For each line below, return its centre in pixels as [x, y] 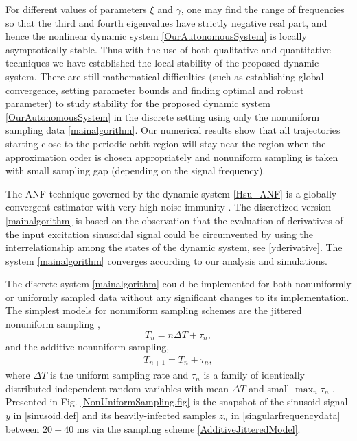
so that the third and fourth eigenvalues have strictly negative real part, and [166, 22]
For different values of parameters [76, 9]
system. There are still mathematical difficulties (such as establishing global [165, 76]
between [23, 428]
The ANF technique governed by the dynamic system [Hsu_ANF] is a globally [171, 193]
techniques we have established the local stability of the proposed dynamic [162, 63]
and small [269, 388]
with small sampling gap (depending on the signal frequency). [136, 170]
